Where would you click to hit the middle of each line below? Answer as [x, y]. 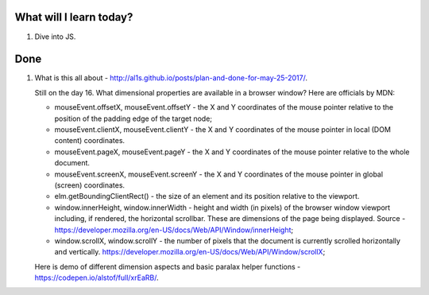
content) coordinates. [90, 141]
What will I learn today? [74, 17]
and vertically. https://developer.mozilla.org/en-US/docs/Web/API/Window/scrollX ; [190, 252]
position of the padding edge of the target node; [133, 118]
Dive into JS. [55, 37]
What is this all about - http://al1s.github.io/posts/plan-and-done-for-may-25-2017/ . [171, 78]
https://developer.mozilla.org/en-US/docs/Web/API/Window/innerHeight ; [174, 230]
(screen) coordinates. [90, 185]
